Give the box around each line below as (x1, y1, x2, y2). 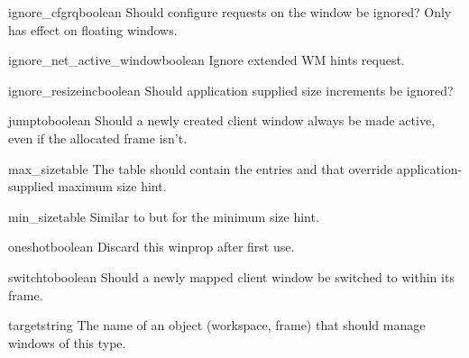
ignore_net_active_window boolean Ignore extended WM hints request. (8, 50, 405, 69)
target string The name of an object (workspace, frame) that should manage (8, 316, 426, 335)
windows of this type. (8, 333, 126, 352)
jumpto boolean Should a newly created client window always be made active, (8, 111, 436, 130)
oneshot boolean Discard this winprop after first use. (8, 237, 295, 256)
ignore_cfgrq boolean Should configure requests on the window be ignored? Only (8, 3, 452, 21)
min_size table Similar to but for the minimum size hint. (8, 207, 319, 225)
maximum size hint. (58, 177, 167, 196)
